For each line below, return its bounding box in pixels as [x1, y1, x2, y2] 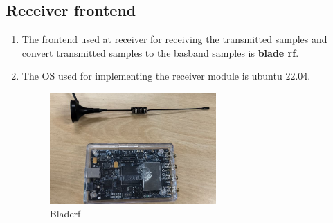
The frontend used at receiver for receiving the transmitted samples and [21, 32, 327, 46]
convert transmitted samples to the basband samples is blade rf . [21, 45, 299, 60]
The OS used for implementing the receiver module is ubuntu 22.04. [21, 69, 311, 83]
